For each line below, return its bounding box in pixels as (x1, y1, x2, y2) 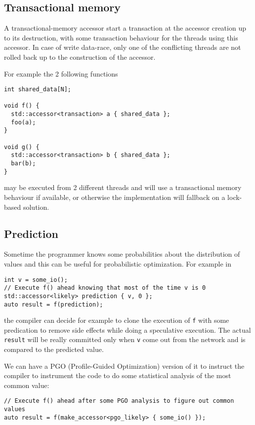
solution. (23, 201, 49, 212)
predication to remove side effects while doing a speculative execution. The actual (4, 324, 251, 335)
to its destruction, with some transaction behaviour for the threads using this (4, 32, 238, 42)
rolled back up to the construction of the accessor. (4, 51, 156, 62)
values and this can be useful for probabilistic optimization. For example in (4, 258, 231, 269)
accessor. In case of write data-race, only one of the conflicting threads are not (4, 42, 241, 52)
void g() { (4, 143, 40, 151)
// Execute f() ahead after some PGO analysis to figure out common (4, 397, 234, 405)
